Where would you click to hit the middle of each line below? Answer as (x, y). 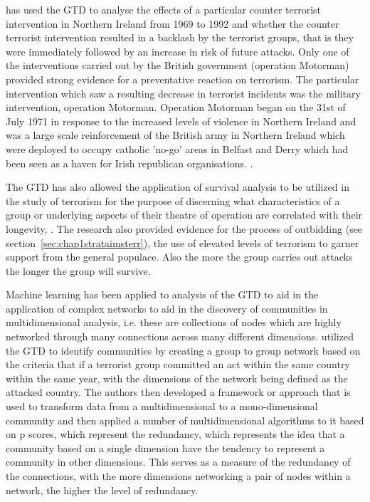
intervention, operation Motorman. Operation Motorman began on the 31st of (176, 107)
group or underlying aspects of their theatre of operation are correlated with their (184, 215)
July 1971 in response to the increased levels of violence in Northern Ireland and (181, 121)
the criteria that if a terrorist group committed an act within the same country (178, 364)
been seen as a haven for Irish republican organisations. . (129, 163)
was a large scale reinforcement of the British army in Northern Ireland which (175, 135)
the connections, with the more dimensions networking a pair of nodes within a (178, 476)
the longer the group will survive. (78, 270)
